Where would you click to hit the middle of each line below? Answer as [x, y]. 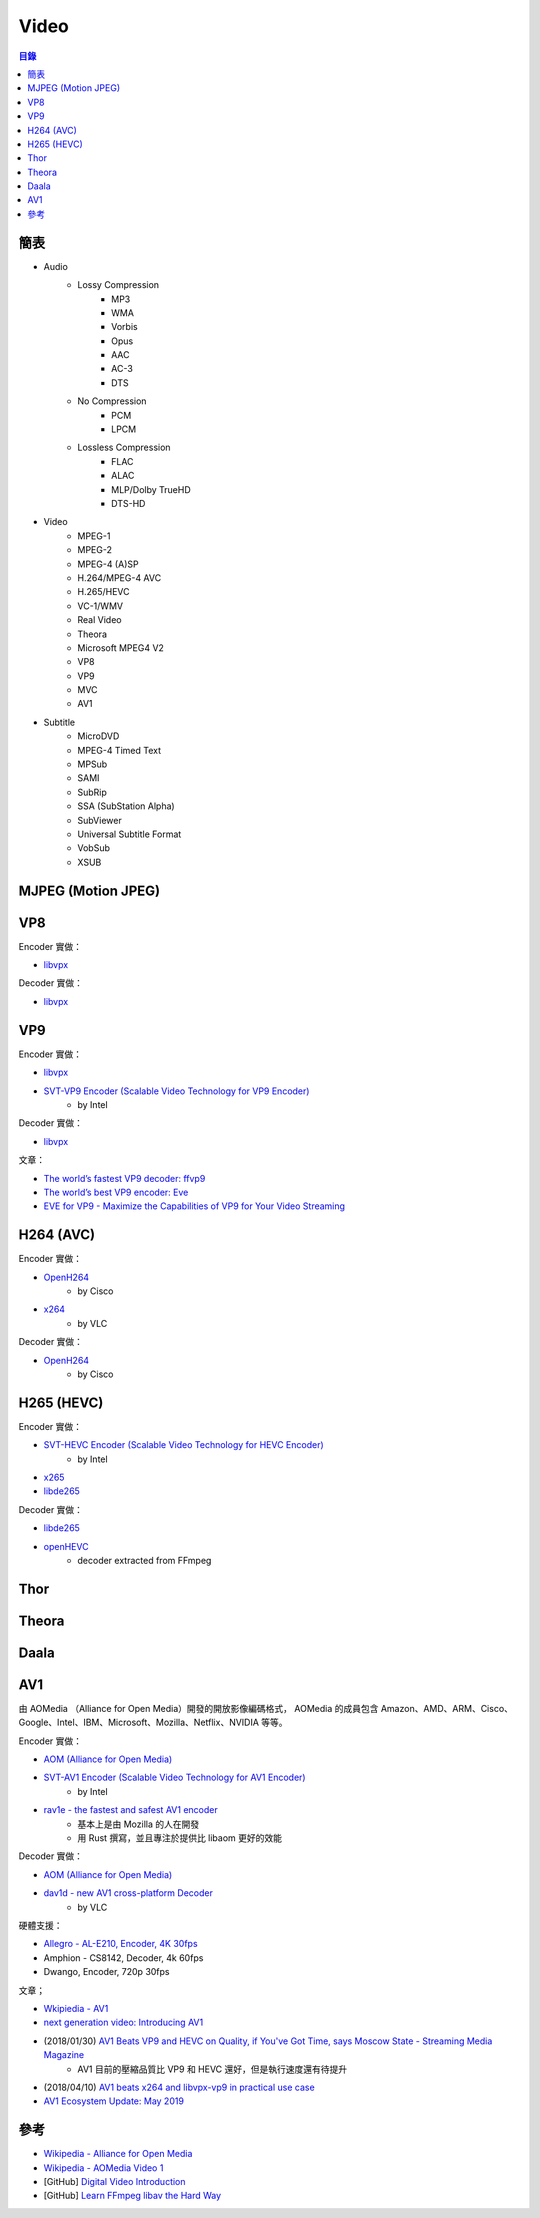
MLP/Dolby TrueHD [151, 489]
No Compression [112, 401]
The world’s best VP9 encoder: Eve [116, 1192]
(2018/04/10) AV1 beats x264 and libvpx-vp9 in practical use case [179, 2087]
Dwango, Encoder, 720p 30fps [106, 1972]
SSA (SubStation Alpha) [126, 806]
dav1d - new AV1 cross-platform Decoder [128, 1893]
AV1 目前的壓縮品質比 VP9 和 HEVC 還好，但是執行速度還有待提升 [212, 2069]
